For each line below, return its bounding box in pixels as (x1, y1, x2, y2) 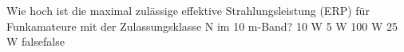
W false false (6, 33, 65, 50)
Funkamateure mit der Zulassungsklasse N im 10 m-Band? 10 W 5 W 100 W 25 (6, 17, 398, 34)
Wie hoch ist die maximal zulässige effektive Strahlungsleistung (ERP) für (6, 2, 370, 18)
